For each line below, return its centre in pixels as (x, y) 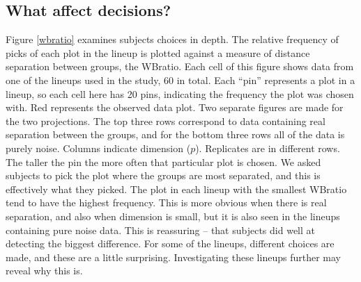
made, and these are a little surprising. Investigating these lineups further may (173, 257)
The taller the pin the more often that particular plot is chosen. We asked (163, 161)
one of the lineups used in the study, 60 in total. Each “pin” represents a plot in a (180, 80)
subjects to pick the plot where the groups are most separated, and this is (163, 175)
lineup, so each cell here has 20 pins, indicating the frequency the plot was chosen (180, 93)
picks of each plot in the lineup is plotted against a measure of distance (158, 52)
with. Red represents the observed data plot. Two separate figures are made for (175, 107)
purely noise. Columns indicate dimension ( (98, 148)
